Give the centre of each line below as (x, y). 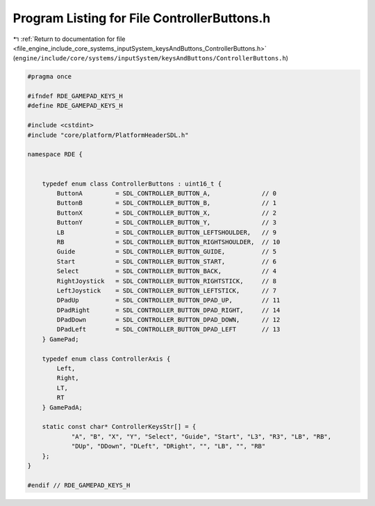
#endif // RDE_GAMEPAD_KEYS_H (79, 485)
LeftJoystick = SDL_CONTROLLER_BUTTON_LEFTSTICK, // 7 (167, 291)
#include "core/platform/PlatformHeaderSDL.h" (108, 135)
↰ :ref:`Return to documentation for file (69, 39)
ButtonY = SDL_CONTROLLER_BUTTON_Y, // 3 (167, 223)
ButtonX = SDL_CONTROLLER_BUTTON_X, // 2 (167, 213)
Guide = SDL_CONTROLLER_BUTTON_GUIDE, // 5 (167, 252)
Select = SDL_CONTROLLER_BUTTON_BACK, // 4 (167, 271)
